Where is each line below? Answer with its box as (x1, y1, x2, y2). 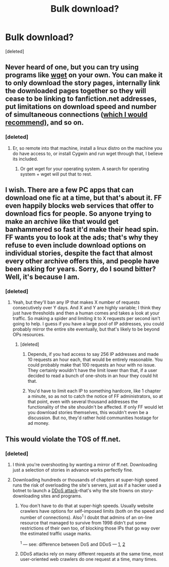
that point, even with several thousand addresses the (27, 398, 138, 405)
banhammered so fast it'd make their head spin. (5, 225, 159, 234)
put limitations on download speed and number (5, 102, 157, 111)
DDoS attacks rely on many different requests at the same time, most (20, 551, 163, 557)
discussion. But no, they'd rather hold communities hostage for (27, 415, 159, 421)
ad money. (27, 420, 49, 426)
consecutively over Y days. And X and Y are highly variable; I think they (12, 305, 161, 311)
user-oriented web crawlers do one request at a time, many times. (20, 556, 158, 562)
